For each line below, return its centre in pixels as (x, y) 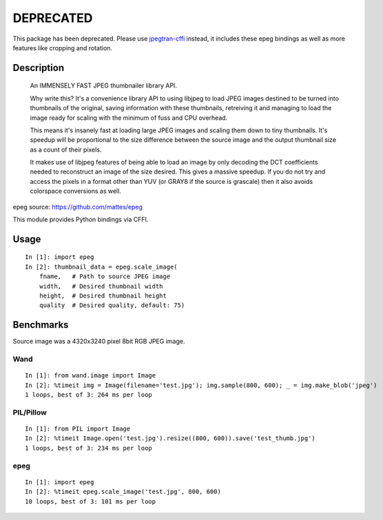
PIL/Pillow (30, 412)
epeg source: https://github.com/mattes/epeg (77, 207)
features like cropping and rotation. (63, 48)
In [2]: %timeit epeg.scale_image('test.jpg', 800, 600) (123, 492)
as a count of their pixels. (66, 149)
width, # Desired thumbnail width (101, 286)
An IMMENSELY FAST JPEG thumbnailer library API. (103, 85)
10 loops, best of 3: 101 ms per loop (91, 501)
